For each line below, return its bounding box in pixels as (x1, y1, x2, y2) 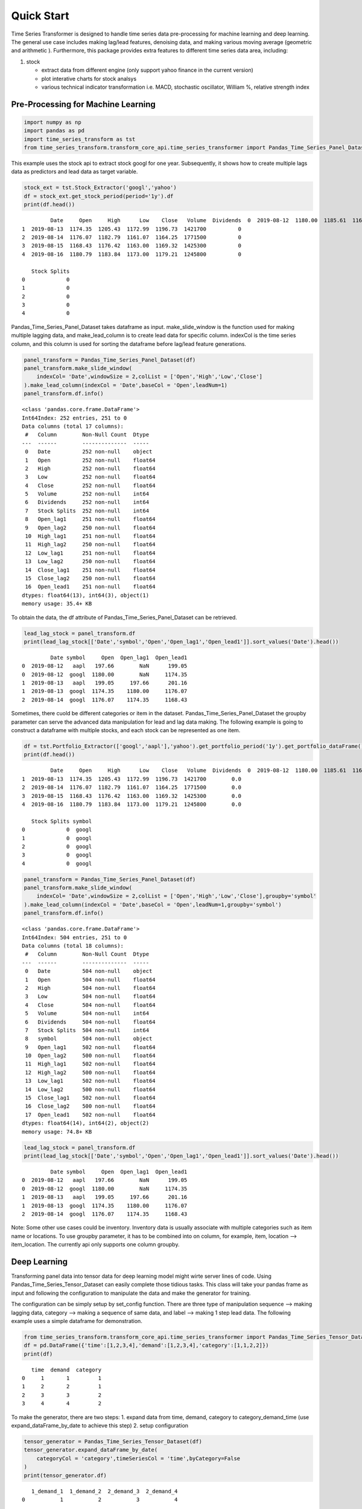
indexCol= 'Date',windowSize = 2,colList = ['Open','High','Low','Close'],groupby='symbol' (36, 893, 317, 899)
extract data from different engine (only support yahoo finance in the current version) (41, 66, 253, 74)
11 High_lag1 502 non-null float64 (25, 1061, 156, 1068)
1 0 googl (22, 835, 92, 841)
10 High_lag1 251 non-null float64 (25, 533, 156, 540)
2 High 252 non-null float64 (25, 465, 156, 472)
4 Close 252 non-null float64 (25, 482, 156, 489)
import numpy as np (24, 118, 81, 126)
